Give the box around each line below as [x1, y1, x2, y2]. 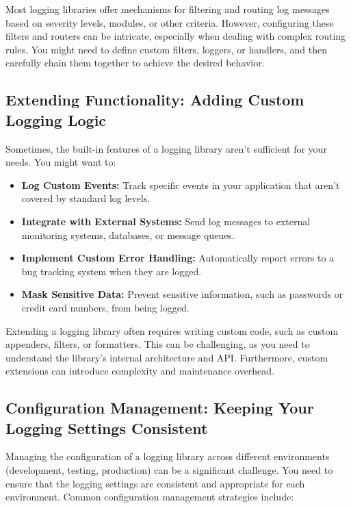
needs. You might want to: [5, 155, 116, 169]
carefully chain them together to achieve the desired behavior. [5, 55, 265, 70]
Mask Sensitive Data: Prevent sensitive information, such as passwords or [21, 287, 343, 301]
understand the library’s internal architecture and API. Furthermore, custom [5, 350, 328, 364]
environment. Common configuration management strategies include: [5, 490, 294, 504]
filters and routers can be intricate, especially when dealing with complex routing [5, 29, 346, 43]
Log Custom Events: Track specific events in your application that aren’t [21, 177, 340, 192]
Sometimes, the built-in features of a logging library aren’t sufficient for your [5, 141, 327, 155]
